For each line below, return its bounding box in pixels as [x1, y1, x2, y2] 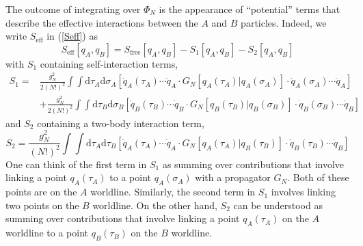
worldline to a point [5, 225, 89, 240]
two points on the [5, 197, 79, 212]
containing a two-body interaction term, [37, 115, 204, 130]
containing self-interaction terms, [40, 56, 178, 70]
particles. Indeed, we [241, 15, 327, 29]
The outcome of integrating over [5, 2, 141, 16]
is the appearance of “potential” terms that [159, 2, 340, 16]
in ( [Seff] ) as [46, 29, 98, 43]
